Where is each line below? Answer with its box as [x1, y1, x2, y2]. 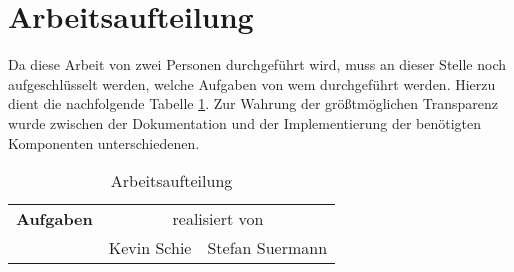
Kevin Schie [108, 236, 192, 260]
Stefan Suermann [207, 236, 328, 260]
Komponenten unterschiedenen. [8, 132, 200, 153]
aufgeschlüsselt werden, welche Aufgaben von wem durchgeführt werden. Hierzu [8, 73, 496, 94]
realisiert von [172, 207, 264, 231]
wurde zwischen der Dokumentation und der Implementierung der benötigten [8, 112, 481, 133]
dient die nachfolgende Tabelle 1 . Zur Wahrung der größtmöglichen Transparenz [8, 93, 498, 114]
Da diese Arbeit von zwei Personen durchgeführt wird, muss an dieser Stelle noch [8, 54, 506, 75]
